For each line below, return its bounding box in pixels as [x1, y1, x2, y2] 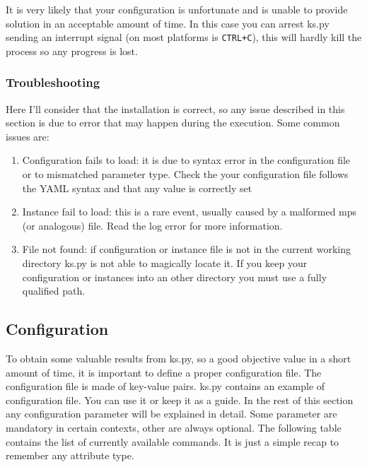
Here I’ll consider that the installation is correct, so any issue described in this [6, 101, 345, 116]
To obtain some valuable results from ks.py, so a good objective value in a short [6, 350, 351, 365]
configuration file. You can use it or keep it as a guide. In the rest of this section [6, 392, 354, 407]
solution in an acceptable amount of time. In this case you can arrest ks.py [6, 16, 330, 30]
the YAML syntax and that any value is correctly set [22, 180, 252, 195]
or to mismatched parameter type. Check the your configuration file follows [22, 167, 349, 182]
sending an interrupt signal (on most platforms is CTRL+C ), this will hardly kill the [6, 30, 362, 45]
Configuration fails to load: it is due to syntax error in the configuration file [22, 153, 351, 167]
